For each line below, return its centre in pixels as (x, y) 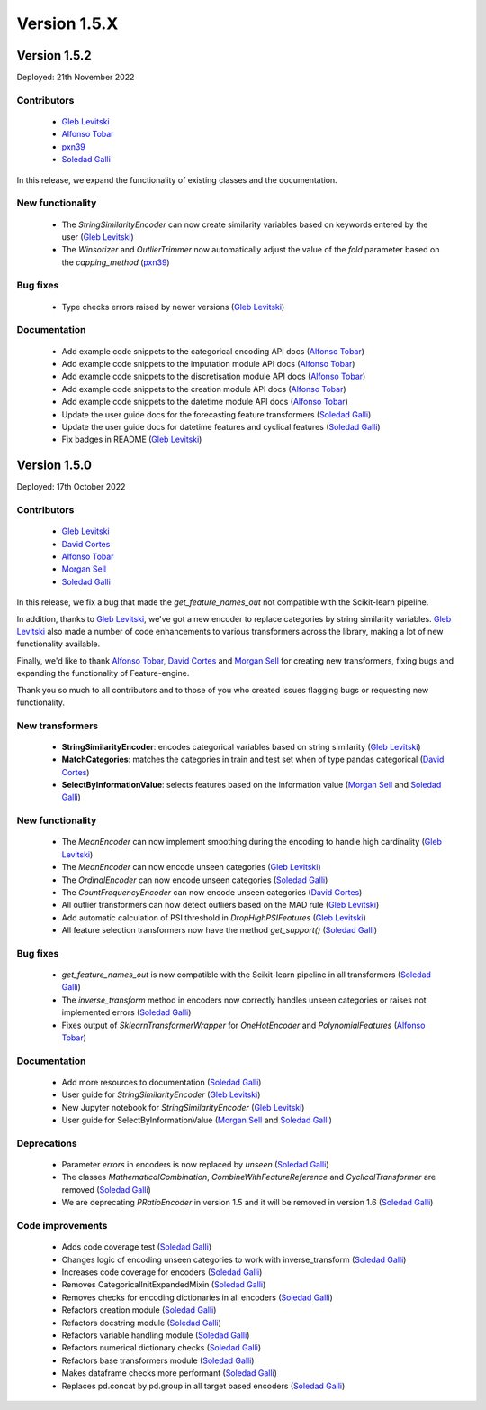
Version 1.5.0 (54, 466)
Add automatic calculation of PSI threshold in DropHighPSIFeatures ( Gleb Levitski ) (214, 917)
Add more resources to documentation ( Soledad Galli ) (162, 1082)
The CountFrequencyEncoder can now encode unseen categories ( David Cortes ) (212, 892)
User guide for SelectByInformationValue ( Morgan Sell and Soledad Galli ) (197, 1120)
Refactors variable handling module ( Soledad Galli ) (156, 1335)
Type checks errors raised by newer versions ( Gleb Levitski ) (173, 307)
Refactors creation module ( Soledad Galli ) (139, 1310)
